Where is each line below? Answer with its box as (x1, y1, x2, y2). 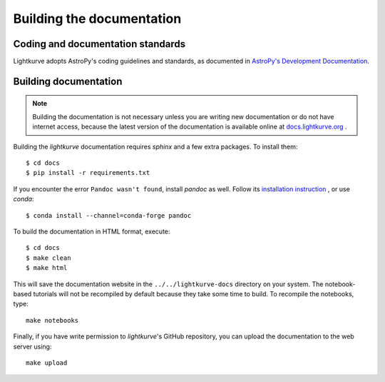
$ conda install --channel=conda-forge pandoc (26, 211, 192, 219)
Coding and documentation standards (13, 38, 186, 50)
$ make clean (26, 253, 71, 262)
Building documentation (13, 75, 123, 87)
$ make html (26, 264, 68, 272)
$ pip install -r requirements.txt (26, 169, 150, 177)
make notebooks (26, 316, 79, 324)
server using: (13, 342, 52, 351)
